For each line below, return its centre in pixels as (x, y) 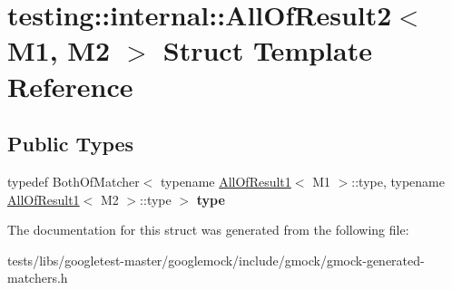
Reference (70, 86)
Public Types (71, 144)
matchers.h (38, 278)
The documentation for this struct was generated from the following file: (208, 230)
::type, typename (398, 181)
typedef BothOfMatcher (74, 181)
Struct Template (267, 50)
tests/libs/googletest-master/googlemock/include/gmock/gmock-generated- (216, 260)
